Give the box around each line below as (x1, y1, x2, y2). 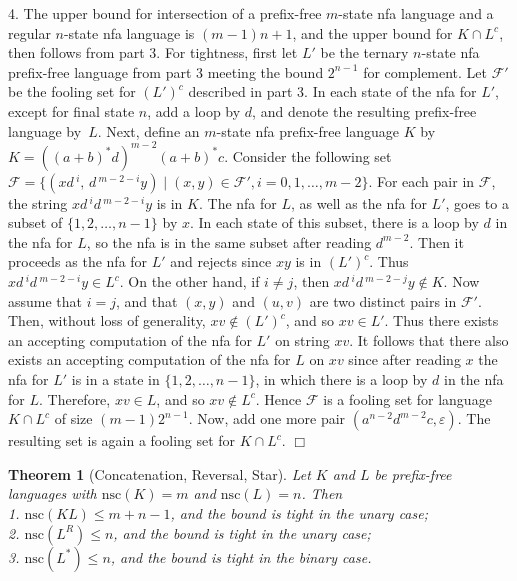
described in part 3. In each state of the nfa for (188, 81, 477, 102)
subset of (8, 212, 63, 233)
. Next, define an (97, 120, 200, 141)
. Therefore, (38, 388, 111, 409)
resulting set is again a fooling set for (8, 430, 236, 451)
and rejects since (170, 251, 272, 272)
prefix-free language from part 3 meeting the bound (8, 61, 324, 82)
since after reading (348, 349, 461, 370)
